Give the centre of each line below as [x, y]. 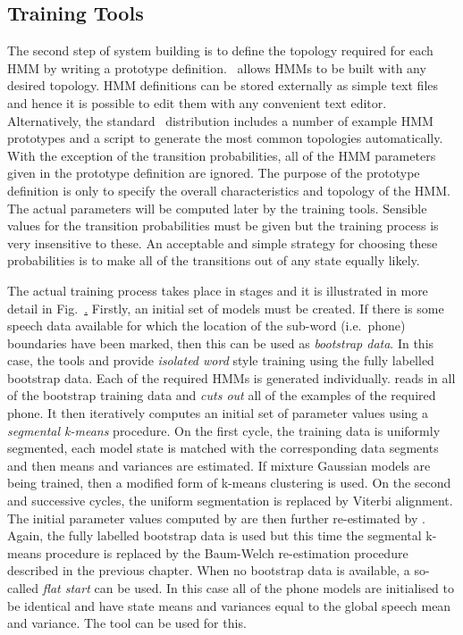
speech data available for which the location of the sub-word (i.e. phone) [206, 326]
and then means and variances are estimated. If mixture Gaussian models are [219, 465]
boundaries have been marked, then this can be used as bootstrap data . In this [221, 343]
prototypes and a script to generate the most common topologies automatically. [225, 138]
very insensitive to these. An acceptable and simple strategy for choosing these [223, 242]
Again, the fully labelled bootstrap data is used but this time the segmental [215, 535]
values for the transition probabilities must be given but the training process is [223, 226]
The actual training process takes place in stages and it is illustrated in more [218, 290]
